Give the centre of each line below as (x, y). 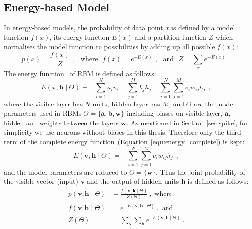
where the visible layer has (43, 103)
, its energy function (80, 37)
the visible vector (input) (41, 181)
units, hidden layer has (126, 103)
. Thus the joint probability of (201, 171)
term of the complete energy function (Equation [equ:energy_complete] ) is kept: (124, 141)
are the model (214, 103)
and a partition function (170, 37)
